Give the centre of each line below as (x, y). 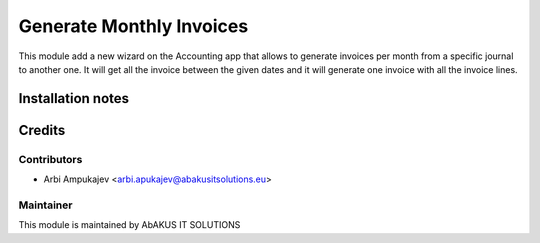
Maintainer (45, 205)
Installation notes (74, 98)
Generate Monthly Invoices (133, 26)
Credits (42, 130)
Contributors (50, 159)
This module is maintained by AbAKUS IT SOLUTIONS (129, 225)
